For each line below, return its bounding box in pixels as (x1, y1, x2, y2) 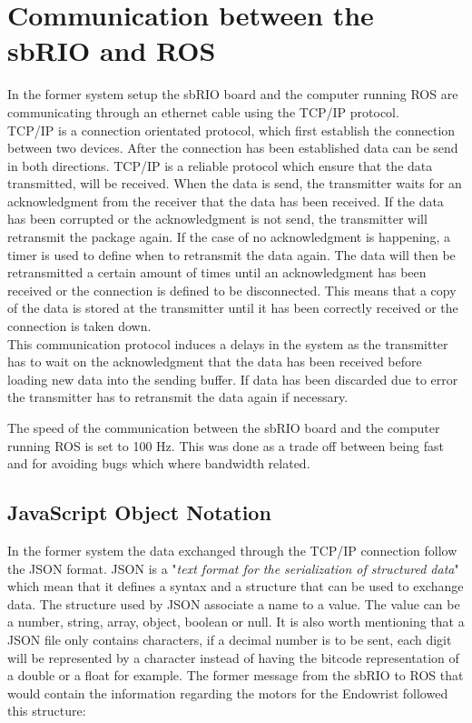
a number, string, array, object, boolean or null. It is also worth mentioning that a (7, 612, 465, 631)
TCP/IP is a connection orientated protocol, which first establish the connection (7, 120, 456, 139)
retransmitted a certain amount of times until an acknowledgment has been (7, 263, 427, 282)
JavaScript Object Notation (7, 498, 271, 527)
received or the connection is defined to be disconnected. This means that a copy (7, 280, 457, 299)
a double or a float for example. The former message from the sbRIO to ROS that (7, 666, 464, 685)
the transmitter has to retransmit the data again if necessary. (7, 387, 349, 407)
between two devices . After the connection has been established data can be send (7, 138, 458, 157)
